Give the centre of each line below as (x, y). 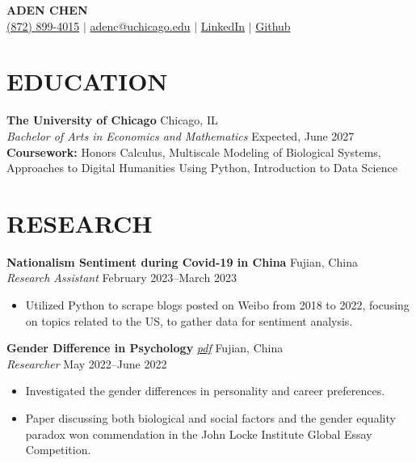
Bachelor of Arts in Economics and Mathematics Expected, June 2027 (181, 135)
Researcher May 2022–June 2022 (87, 363)
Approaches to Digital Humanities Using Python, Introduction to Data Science (202, 168)
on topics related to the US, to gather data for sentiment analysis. (189, 320)
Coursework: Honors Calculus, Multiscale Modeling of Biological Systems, (194, 152)
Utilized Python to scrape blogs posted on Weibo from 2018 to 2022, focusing (217, 305)
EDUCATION (87, 81)
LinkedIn (223, 25)
